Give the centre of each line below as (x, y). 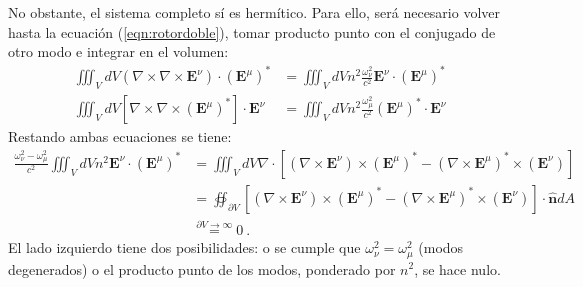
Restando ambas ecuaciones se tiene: (120, 136)
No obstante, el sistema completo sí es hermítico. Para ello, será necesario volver (254, 12)
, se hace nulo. (457, 268)
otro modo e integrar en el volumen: (118, 51)
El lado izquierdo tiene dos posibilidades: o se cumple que (184, 247)
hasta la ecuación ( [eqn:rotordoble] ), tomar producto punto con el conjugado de (252, 31)
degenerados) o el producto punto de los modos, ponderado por (202, 268)
